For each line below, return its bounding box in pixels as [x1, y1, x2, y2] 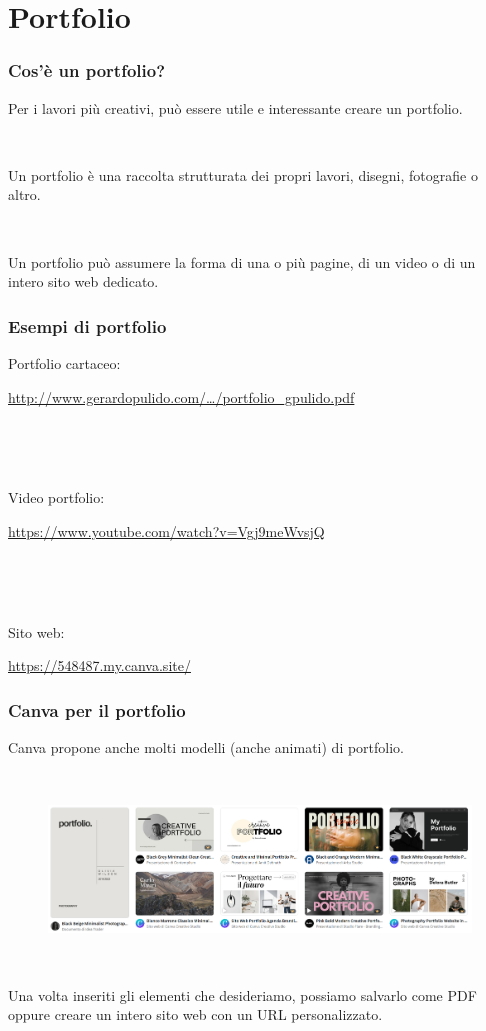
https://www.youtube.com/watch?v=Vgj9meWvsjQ [8, 520, 325, 541]
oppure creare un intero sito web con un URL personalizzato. [8, 1004, 383, 1025]
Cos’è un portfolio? [8, 58, 166, 83]
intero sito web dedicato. [8, 271, 159, 292]
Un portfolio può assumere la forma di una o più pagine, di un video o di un [8, 251, 476, 272]
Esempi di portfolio [8, 313, 167, 338]
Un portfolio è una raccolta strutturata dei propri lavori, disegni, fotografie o [8, 164, 478, 185]
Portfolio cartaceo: [8, 352, 121, 373]
